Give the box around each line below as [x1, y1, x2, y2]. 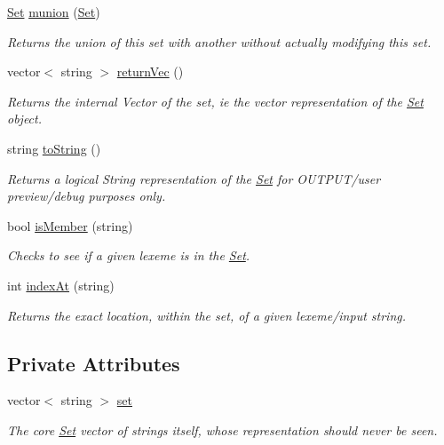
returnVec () [116, 62, 184, 81]
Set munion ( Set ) [7, 3, 100, 20]
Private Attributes [7, 349, 180, 377]
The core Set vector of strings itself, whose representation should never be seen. [7, 420, 438, 439]
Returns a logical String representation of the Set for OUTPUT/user [7, 169, 381, 187]
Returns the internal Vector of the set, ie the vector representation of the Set [7, 91, 424, 110]
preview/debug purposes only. [7, 187, 166, 205]
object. [7, 109, 43, 128]
